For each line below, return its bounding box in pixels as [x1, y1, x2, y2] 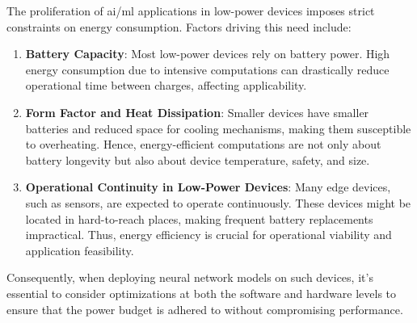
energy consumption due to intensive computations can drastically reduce [25, 61, 390, 78]
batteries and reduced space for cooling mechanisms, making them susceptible [25, 120, 411, 136]
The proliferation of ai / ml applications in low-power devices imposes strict [6, 2, 375, 19]
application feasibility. [25, 241, 134, 258]
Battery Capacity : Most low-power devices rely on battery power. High [25, 45, 390, 62]
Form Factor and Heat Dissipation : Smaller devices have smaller [25, 103, 369, 120]
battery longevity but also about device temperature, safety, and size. [25, 151, 370, 168]
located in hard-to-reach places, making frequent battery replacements [25, 210, 373, 227]
